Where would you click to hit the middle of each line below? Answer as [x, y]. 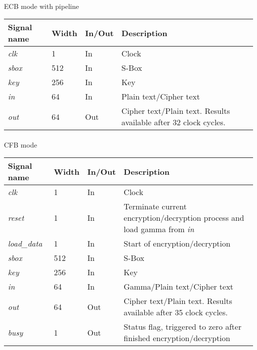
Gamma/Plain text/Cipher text [179, 287]
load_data [25, 244]
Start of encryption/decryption [177, 244]
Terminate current [155, 206]
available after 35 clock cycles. [176, 312]
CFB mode [21, 144]
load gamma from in [159, 229]
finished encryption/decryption [177, 338]
